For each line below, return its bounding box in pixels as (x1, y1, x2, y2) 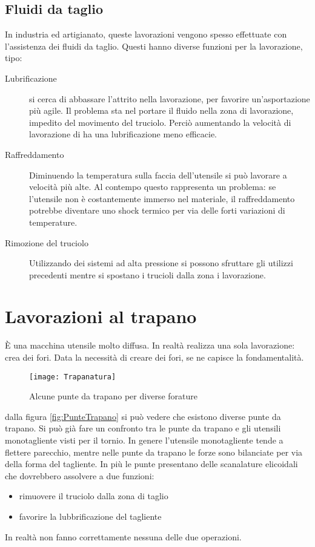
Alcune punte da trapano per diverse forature (29, 390, 197, 402)
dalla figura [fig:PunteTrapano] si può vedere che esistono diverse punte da (5, 410, 281, 422)
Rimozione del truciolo (5, 236, 88, 249)
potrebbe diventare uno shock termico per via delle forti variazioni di (29, 204, 285, 217)
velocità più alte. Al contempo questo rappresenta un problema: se (29, 180, 276, 193)
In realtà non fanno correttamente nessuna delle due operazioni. (5, 530, 242, 543)
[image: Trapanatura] (29, 372, 116, 381)
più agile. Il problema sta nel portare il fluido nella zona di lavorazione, (29, 104, 294, 117)
